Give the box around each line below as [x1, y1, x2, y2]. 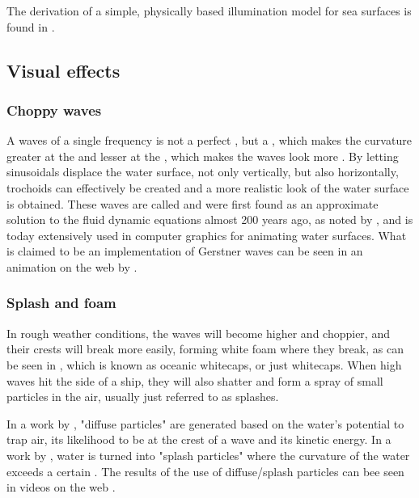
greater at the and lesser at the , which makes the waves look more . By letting [6, 147, 399, 164]
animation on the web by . [6, 258, 138, 275]
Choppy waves [6, 99, 102, 120]
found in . [6, 18, 55, 35]
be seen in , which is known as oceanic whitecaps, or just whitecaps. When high [6, 356, 402, 373]
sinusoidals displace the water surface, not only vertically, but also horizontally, [6, 163, 399, 180]
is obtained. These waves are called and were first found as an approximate [6, 195, 379, 212]
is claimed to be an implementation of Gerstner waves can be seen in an [6, 243, 363, 260]
